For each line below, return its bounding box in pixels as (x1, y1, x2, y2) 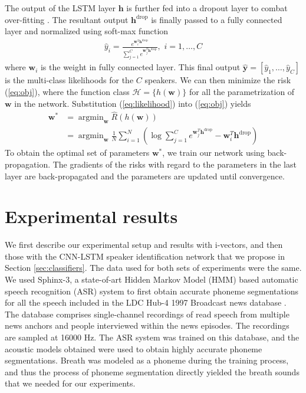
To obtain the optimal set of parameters (5, 146, 150, 159)
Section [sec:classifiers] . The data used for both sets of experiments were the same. (5, 261, 302, 274)
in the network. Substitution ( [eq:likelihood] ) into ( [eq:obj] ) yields (14, 97, 251, 109)
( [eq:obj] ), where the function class (5, 86, 130, 98)
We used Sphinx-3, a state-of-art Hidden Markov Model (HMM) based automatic (5, 273, 298, 286)
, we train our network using (162, 146, 265, 159)
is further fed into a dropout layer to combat (126, 2, 288, 14)
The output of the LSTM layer (5, 2, 116, 14)
